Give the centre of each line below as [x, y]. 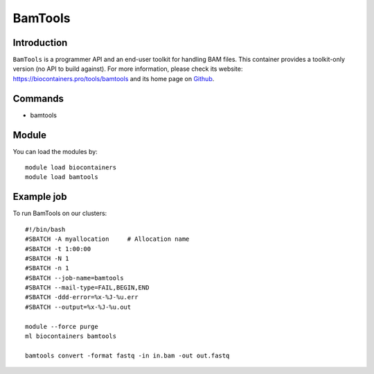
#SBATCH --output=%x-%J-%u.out [78, 307]
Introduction [40, 43]
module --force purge [62, 326]
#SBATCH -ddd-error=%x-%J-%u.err [82, 297]
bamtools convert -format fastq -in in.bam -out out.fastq [127, 355]
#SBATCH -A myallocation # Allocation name [107, 239]
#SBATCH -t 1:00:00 [58, 249]
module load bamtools [62, 177]
